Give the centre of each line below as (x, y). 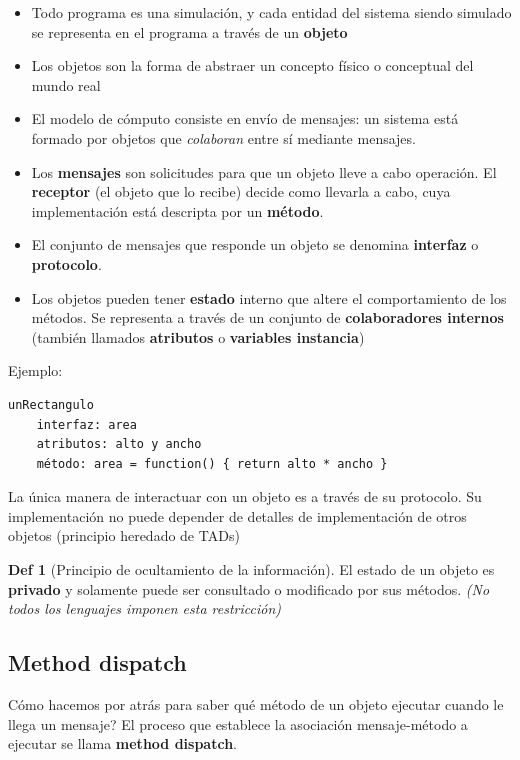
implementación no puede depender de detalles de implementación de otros (237, 515)
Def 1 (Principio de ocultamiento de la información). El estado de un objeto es (251, 569)
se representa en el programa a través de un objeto (189, 31)
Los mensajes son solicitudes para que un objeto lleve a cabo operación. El (264, 171)
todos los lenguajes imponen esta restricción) (145, 608)
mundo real (66, 84)
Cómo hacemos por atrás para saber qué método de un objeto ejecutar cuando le (256, 704)
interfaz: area (86, 424)
